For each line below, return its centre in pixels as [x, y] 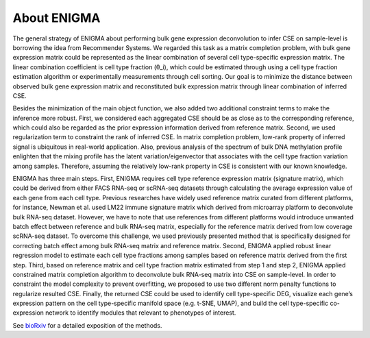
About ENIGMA [57, 18]
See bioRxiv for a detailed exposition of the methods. [87, 325]
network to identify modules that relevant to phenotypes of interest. [141, 313]
